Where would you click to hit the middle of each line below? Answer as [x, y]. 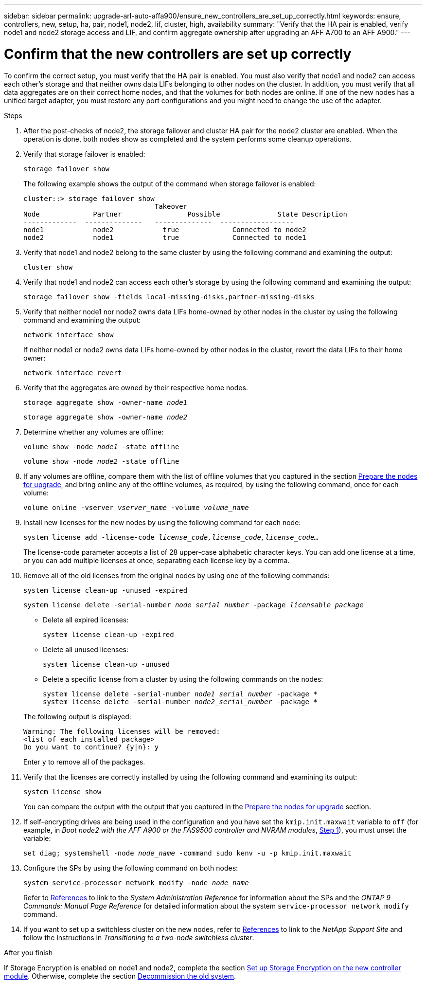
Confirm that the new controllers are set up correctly [178, 54]
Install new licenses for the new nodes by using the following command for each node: [162, 522]
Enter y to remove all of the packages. [84, 762]
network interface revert [73, 373]
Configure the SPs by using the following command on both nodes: [131, 868]
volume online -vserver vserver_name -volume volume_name [136, 507]
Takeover [171, 206]
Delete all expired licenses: [86, 620]
